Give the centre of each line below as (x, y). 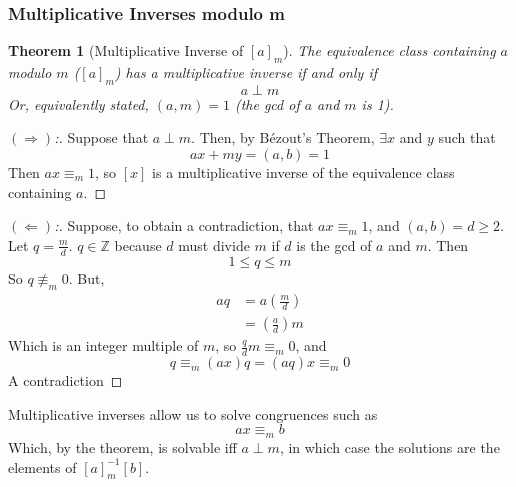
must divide (214, 244)
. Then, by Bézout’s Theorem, (283, 137)
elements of (42, 466)
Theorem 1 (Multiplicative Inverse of (126, 50)
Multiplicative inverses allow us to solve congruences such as (193, 413)
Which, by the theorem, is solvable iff (122, 446)
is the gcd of (334, 244)
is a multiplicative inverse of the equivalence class (303, 172)
